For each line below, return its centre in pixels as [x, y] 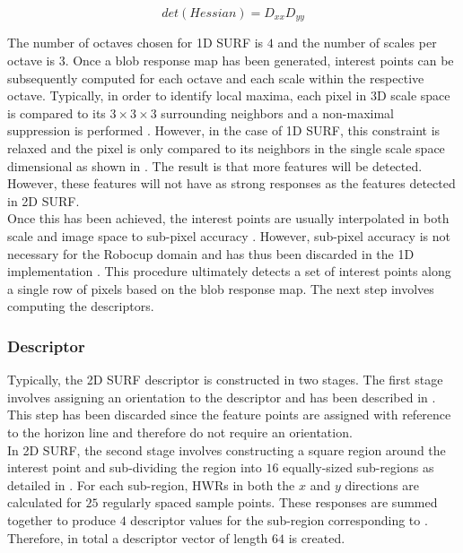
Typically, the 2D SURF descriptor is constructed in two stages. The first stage [225, 380]
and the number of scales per [357, 43]
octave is [31, 60]
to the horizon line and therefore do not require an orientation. [180, 432]
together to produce [62, 519]
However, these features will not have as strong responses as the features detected [231, 183]
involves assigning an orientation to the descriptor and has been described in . [222, 397]
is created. [317, 537]
